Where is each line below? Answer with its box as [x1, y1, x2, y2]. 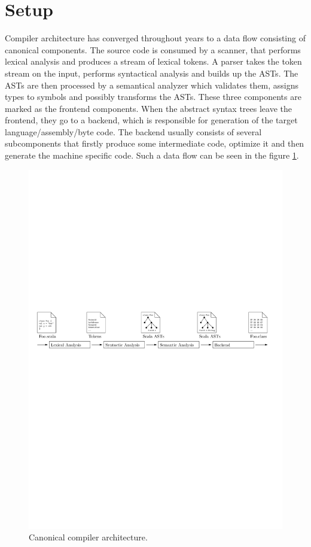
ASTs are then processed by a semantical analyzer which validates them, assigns [5, 78, 299, 91]
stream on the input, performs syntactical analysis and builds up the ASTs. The [5, 66, 298, 79]
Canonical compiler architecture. [29, 531, 148, 543]
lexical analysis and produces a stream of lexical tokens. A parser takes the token [5, 55, 302, 68]
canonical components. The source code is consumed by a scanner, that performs [5, 43, 301, 56]
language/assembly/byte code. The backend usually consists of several [5, 125, 262, 138]
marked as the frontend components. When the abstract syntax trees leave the [5, 102, 292, 114]
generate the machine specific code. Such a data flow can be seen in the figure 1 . [5, 149, 299, 162]
